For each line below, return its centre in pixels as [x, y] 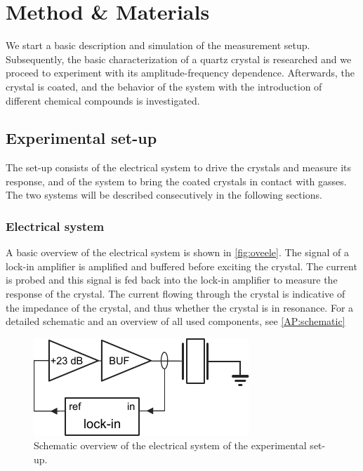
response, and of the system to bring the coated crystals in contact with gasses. [176, 181]
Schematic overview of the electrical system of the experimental [170, 445]
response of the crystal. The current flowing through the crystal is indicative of [176, 294]
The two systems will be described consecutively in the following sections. [164, 195]
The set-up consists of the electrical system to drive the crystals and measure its [179, 167]
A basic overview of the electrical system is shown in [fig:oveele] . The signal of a [177, 252]
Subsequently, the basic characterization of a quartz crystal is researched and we [179, 59]
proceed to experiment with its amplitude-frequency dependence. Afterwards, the [180, 73]
